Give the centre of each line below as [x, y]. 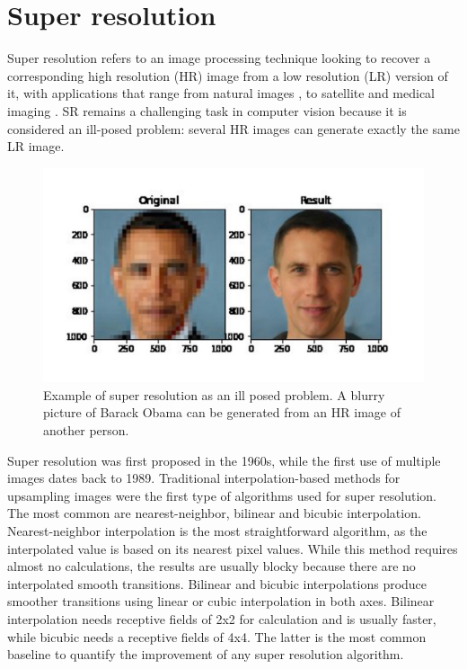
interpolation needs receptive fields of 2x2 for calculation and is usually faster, [222, 618]
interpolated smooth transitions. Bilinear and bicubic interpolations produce [217, 583]
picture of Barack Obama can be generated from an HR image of [222, 412]
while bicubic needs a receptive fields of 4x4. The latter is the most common [217, 636]
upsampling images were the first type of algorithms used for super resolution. [222, 495]
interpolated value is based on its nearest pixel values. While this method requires [233, 548]
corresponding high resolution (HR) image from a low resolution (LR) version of [228, 75]
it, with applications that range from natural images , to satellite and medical [221, 93]
